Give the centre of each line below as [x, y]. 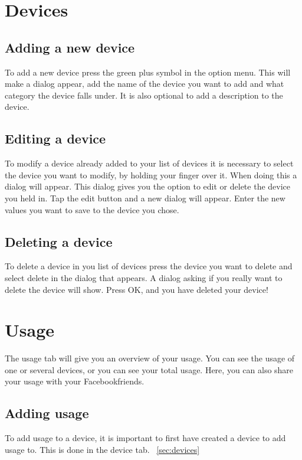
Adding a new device [70, 47]
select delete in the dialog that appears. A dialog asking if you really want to [144, 277]
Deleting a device [59, 241]
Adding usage [47, 413]
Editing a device [55, 138]
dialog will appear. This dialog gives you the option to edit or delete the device [148, 186]
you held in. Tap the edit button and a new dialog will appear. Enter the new [145, 198]
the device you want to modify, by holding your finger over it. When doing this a [151, 174]
